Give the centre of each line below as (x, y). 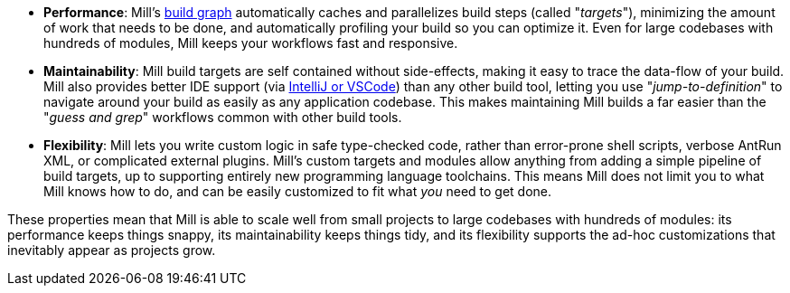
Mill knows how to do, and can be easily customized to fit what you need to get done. (298, 191)
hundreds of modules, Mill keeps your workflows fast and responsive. (251, 43)
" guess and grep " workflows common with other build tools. (223, 117)
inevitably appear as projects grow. (112, 250)
